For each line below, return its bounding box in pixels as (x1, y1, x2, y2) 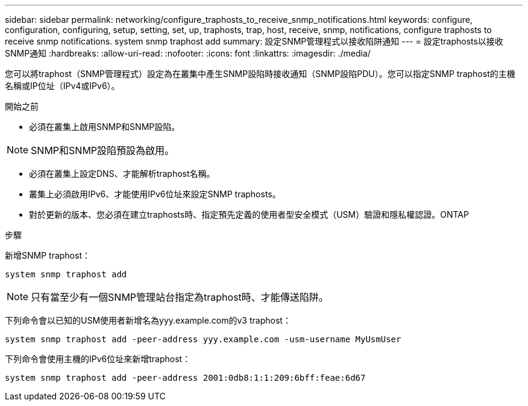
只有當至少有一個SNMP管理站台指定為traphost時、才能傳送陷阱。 (31, 291, 328, 303)
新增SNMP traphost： (5, 250, 90, 260)
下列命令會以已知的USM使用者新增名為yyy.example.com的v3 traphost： (5, 315, 291, 325)
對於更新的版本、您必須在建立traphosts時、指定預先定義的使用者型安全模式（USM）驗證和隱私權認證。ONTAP (29, 209, 469, 220)
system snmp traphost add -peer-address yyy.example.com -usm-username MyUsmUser (5, 334, 401, 344)
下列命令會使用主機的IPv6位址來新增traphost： (5, 354, 191, 364)
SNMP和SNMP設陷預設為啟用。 (31, 144, 175, 156)
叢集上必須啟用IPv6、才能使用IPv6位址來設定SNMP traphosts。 (29, 189, 281, 199)
